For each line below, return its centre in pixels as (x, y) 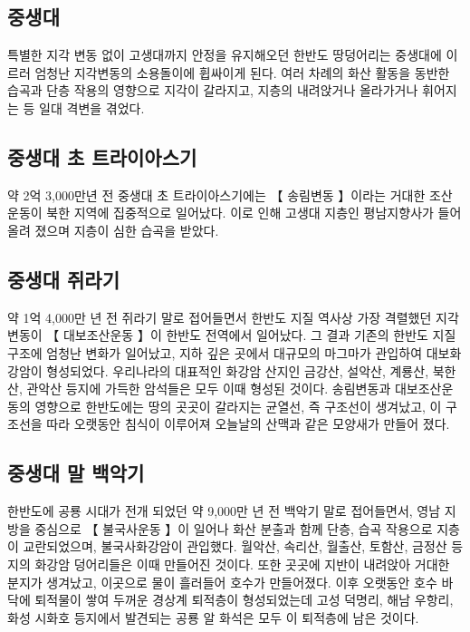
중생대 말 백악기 (76, 473)
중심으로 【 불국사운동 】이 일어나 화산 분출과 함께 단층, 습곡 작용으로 (234, 528)
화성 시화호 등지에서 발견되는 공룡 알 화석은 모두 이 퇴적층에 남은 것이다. (213, 617)
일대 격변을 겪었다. (92, 107)
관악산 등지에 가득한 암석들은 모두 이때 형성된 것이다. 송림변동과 (209, 389)
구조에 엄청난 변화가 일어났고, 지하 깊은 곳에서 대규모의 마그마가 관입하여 (215, 352)
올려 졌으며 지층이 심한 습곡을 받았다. (113, 230)
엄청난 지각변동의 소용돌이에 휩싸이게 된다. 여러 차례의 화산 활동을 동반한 (242, 72)
